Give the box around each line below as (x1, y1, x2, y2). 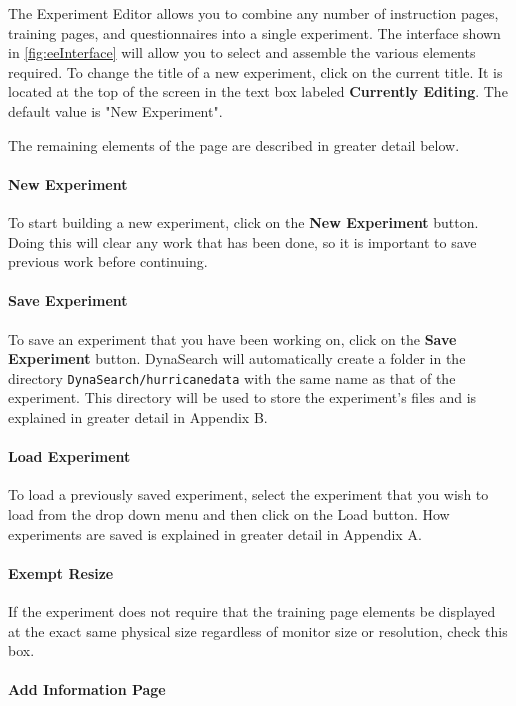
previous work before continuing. (8, 251, 208, 272)
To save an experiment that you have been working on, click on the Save (8, 328, 457, 349)
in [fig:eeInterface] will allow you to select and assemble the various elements (8, 42, 476, 63)
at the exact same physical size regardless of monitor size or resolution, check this (8, 620, 508, 641)
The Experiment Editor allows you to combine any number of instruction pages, (8, 3, 499, 23)
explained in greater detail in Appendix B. (8, 406, 268, 427)
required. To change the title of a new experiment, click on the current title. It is (8, 61, 503, 82)
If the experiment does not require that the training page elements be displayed (8, 600, 496, 621)
